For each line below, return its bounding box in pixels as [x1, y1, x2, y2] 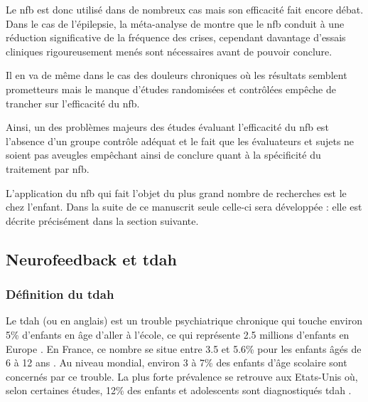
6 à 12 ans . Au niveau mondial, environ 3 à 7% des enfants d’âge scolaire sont [6, 355, 347, 370]
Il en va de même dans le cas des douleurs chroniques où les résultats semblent [6, 68, 347, 83]
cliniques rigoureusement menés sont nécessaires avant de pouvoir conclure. [6, 43, 332, 58]
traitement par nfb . [6, 161, 90, 176]
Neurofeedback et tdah [6, 248, 177, 270]
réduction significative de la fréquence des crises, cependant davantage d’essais [6, 30, 346, 45]
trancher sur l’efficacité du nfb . [6, 95, 140, 110]
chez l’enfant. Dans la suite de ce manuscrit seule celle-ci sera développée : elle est [6, 199, 362, 214]
